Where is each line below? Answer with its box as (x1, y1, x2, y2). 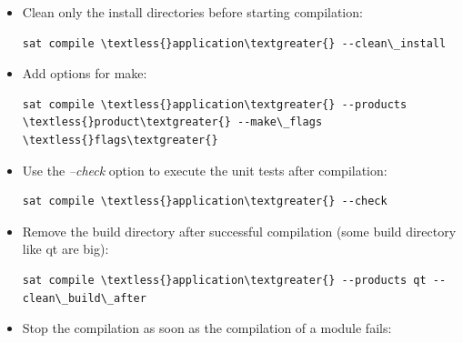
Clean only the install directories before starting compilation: (22, 3, 363, 21)
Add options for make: (22, 64, 147, 83)
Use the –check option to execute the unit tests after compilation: (22, 160, 388, 179)
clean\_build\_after (22, 291, 146, 305)
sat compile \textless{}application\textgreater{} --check (22, 195, 388, 208)
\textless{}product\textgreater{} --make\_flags (22, 116, 323, 129)
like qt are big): (22, 239, 109, 258)
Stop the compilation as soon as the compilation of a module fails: (22, 318, 392, 338)
